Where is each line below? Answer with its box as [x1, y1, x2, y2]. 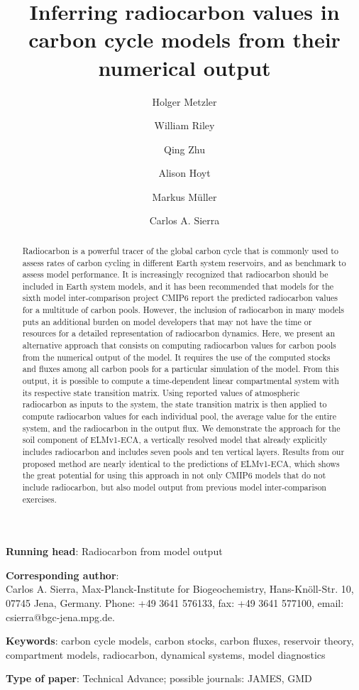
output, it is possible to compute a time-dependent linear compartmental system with [22, 375, 339, 387]
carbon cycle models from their [28, 25, 341, 54]
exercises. [22, 493, 57, 505]
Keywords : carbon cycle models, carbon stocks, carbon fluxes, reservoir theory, [6, 633, 354, 648]
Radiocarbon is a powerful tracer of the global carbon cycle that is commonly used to [22, 244, 338, 256]
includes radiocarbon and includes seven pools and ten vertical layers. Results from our [22, 446, 345, 458]
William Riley [154, 118, 215, 133]
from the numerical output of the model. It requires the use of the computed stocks [22, 351, 331, 363]
